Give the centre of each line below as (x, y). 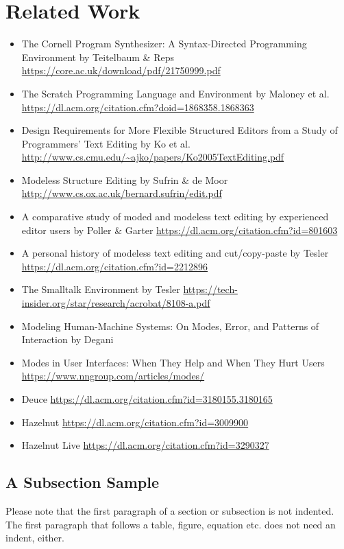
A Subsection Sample (82, 482)
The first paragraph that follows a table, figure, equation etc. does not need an (171, 524)
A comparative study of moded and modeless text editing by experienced (175, 217)
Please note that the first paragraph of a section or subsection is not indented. (170, 510)
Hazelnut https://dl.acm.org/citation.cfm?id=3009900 (135, 422)
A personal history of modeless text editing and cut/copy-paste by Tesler (175, 253)
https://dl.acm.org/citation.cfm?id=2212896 (115, 266)
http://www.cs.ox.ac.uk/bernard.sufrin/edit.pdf (122, 193)
